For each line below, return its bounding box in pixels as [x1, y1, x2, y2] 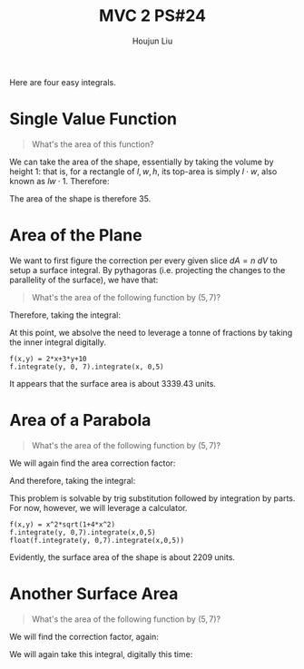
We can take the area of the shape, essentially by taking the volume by [9, 156, 274, 167]
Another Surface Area [9, 583, 179, 604]
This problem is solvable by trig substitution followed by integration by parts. [9, 492, 296, 504]
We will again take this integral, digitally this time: [9, 648, 193, 659]
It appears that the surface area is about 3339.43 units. [9, 378, 216, 389]
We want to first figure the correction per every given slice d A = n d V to [9, 255, 279, 266]
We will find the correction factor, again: [9, 631, 159, 642]
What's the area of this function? [31, 138, 154, 150]
